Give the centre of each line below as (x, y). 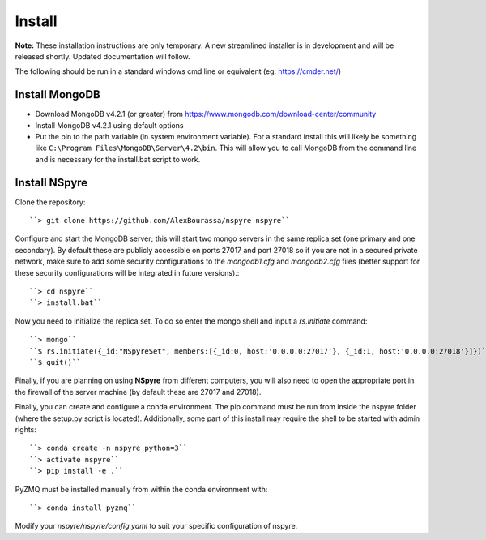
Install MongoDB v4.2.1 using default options (109, 125)
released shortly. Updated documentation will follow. (102, 56)
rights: (26, 429)
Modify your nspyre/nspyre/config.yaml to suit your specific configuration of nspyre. (156, 526)
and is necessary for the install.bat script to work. (118, 159)
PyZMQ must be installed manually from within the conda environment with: (141, 489)
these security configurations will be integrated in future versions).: (127, 272)
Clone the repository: (50, 202)
